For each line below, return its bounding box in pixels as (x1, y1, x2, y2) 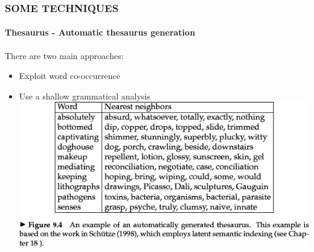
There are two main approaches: (5, 49, 124, 61)
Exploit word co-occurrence (19, 69, 120, 82)
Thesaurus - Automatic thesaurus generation (5, 26, 196, 39)
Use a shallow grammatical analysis (19, 89, 150, 102)
